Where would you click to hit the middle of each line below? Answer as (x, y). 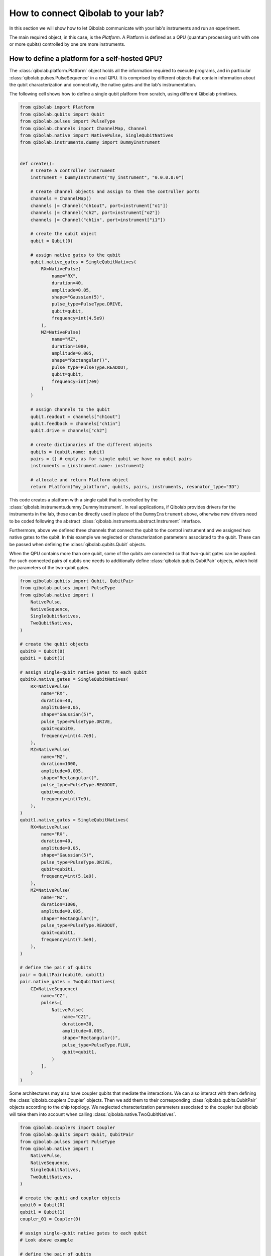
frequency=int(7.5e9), (69, 939)
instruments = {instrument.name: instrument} (87, 466)
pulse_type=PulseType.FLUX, (97, 1045)
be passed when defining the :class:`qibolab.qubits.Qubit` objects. (78, 544)
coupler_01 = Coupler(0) (50, 1219)
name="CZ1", (77, 1017)
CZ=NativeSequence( (54, 989)
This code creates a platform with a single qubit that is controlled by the (84, 500)
